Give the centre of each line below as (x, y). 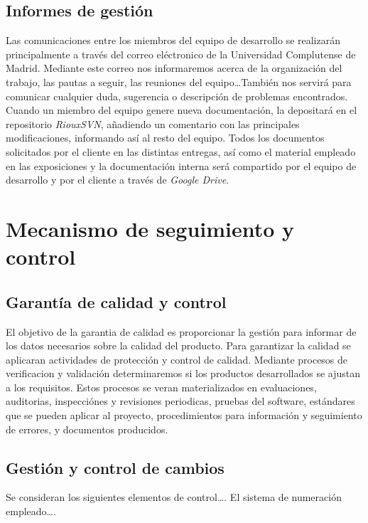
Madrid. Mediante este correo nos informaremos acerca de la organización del (174, 68)
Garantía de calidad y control (116, 301)
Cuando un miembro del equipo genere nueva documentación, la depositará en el (182, 110)
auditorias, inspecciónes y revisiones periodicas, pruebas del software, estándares (180, 401)
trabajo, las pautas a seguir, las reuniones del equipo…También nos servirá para (179, 81)
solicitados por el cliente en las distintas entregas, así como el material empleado (181, 151)
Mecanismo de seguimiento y (150, 228)
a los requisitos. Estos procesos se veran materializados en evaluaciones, (161, 387)
